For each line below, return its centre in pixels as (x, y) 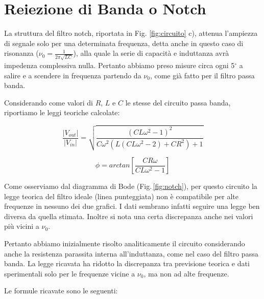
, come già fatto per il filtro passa (202, 75)
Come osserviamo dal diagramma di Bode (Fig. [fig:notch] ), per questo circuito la (131, 186)
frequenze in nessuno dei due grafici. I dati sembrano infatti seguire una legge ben (132, 206)
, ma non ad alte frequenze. (186, 273)
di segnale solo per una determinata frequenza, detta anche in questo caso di (124, 43)
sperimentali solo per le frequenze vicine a (70, 273)
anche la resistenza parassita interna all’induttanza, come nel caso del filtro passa (131, 253)
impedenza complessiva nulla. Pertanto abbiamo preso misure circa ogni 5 (119, 65)
